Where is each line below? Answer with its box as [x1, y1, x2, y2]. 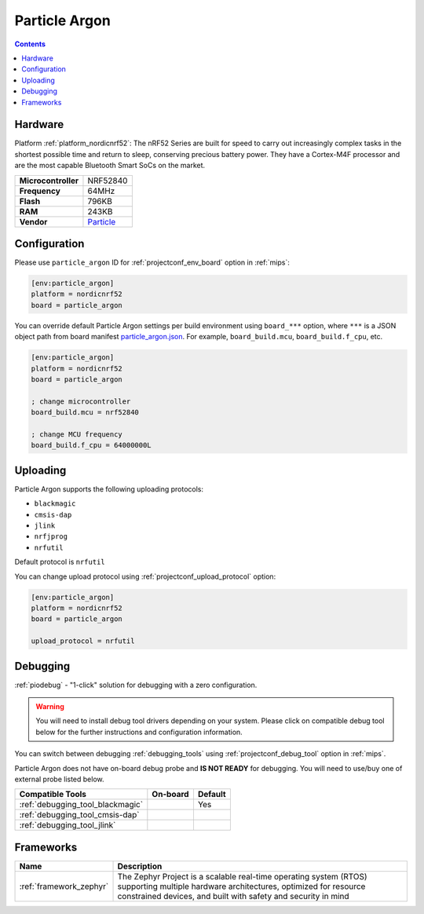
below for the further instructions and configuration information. [35, 727, 243, 737]
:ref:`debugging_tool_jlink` [19, 820, 116, 831]
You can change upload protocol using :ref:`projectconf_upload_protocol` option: [14, 572, 276, 581]
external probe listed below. [14, 774, 105, 784]
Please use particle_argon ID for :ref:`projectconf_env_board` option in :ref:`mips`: [14, 258, 291, 267]
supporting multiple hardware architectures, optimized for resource [117, 880, 366, 891]
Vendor [19, 216, 48, 227]
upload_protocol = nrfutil [31, 637, 135, 645]
